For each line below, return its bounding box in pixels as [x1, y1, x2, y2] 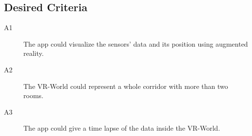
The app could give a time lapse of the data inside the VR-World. [23, 123, 220, 133]
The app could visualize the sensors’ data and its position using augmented [23, 38, 248, 49]
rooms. [23, 90, 43, 101]
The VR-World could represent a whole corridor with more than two [23, 81, 228, 91]
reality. [23, 48, 44, 58]
